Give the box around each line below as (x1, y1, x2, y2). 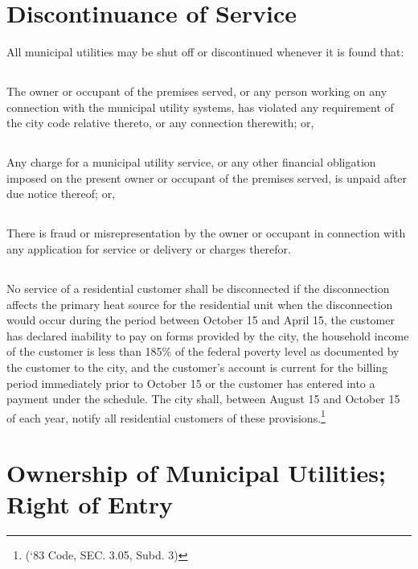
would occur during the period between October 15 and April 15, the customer (6, 311, 395, 328)
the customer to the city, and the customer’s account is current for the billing (6, 359, 388, 375)
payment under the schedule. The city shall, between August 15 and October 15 (6, 390, 400, 407)
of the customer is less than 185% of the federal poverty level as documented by (6, 343, 400, 360)
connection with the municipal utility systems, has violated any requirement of (6, 98, 394, 115)
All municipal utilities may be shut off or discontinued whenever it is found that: (6, 43, 404, 60)
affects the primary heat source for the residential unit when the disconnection (6, 295, 393, 312)
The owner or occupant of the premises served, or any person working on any (6, 83, 387, 100)
